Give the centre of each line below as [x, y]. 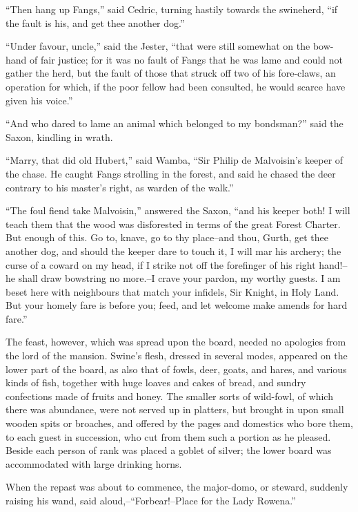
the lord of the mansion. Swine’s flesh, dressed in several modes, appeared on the [177, 355]
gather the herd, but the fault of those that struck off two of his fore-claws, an [171, 73]
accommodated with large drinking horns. [94, 463]
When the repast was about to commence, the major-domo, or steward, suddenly [177, 487]
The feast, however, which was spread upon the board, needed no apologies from [176, 342]
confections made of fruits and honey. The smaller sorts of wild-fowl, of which [169, 396]
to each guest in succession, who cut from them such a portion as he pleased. [168, 436]
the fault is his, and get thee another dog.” [95, 22]
